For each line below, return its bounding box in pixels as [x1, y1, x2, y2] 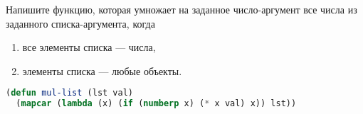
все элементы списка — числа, [22, 40, 156, 55]
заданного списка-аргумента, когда [6, 16, 155, 30]
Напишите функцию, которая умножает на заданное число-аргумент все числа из [6, 2, 357, 16]
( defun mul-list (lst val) [6, 88, 133, 98]
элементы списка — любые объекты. [22, 63, 182, 78]
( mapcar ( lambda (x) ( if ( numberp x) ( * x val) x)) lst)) [16, 98, 297, 109]
